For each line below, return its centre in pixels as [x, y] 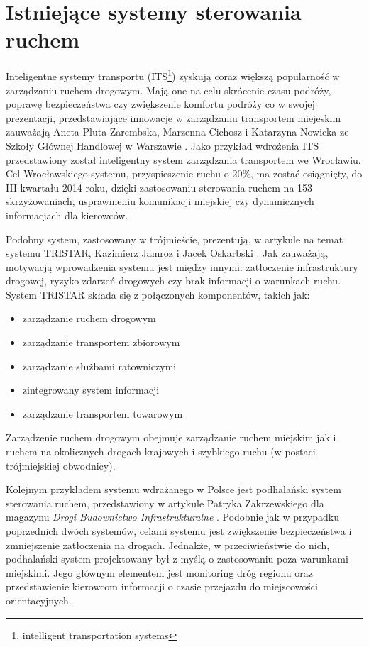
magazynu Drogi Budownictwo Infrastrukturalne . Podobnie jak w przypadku [172, 517]
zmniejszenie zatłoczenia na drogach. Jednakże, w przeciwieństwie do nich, [168, 544]
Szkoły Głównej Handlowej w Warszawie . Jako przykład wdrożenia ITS [163, 145]
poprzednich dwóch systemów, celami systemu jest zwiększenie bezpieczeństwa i [179, 531]
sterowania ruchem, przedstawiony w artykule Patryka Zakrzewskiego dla [165, 503]
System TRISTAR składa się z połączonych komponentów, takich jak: [158, 294]
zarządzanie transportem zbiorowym [101, 342]
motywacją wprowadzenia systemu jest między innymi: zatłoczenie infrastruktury [182, 266]
